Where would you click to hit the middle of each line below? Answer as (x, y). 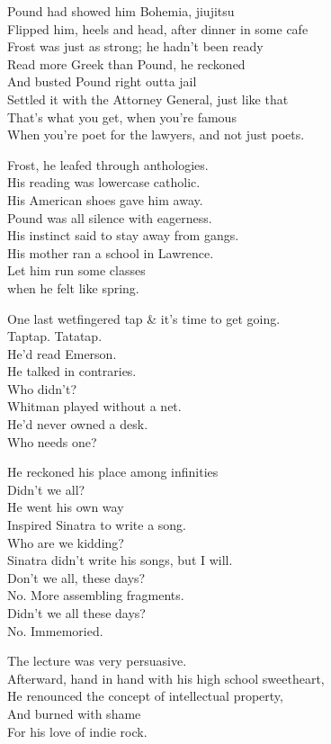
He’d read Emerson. (62, 353)
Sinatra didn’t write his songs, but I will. (120, 560)
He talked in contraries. (72, 371)
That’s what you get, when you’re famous (122, 117)
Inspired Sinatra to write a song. (97, 525)
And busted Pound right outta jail (102, 81)
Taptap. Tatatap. (55, 336)
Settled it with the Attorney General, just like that (148, 99)
